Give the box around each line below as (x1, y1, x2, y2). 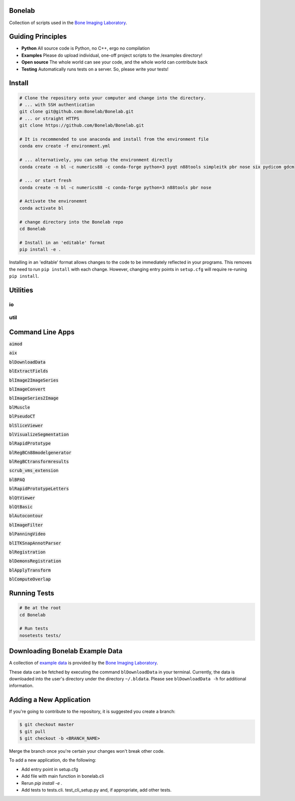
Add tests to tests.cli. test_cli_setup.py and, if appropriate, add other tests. (21, 787, 172, 793)
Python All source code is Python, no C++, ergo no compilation (21, 45, 150, 51)
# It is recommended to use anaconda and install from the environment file (19, 136, 209, 142)
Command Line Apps (9, 328, 75, 336)
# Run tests (19, 626, 49, 632)
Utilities (9, 286, 33, 294)
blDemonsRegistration (9, 558, 61, 564)
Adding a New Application (9, 696, 91, 704)
